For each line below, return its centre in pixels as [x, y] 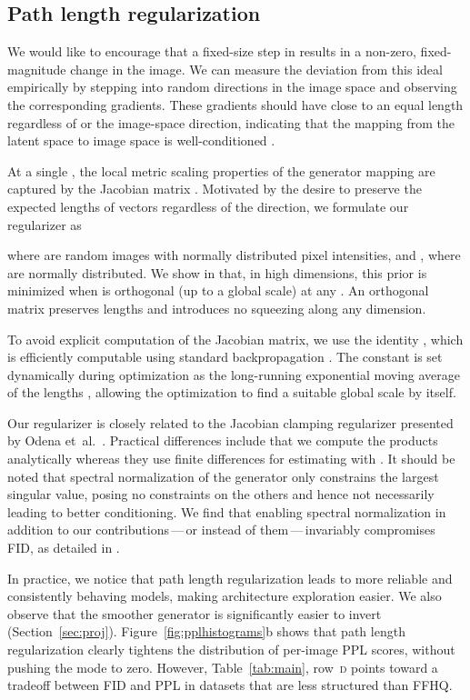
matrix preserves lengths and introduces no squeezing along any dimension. [217, 308]
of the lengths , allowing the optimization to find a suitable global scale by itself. [232, 392]
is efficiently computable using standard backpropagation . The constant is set [225, 357]
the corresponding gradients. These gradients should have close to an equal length [235, 104]
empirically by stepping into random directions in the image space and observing [232, 87]
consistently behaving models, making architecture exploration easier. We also [225, 596]
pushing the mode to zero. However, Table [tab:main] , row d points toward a [223, 667]
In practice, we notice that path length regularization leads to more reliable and [230, 578]
